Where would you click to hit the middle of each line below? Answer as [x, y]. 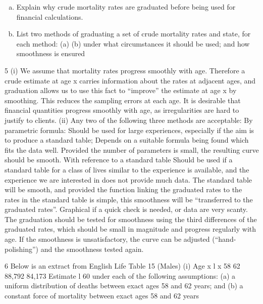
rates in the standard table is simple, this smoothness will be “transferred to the [129, 199]
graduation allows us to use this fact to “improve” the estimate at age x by [121, 90]
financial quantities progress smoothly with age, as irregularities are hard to [122, 110]
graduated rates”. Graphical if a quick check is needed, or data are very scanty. [126, 209]
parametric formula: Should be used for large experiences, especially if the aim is [129, 130]
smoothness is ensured [51, 53]
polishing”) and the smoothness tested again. [74, 249]
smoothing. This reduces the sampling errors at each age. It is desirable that [123, 100]
